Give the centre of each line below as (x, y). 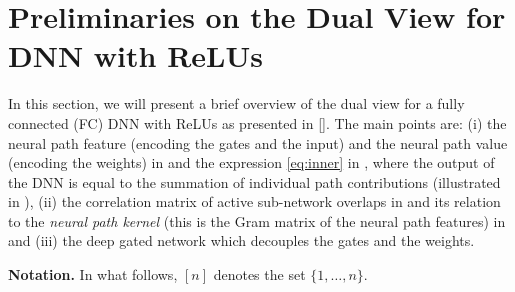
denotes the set (259, 274)
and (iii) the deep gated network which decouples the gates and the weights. (241, 240)
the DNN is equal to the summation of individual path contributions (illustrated (254, 181)
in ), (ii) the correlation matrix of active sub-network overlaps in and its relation (254, 201)
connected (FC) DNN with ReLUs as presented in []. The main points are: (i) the (257, 122)
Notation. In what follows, (93, 274)
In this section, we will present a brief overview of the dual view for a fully (236, 103)
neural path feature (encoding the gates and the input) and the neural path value (258, 142)
